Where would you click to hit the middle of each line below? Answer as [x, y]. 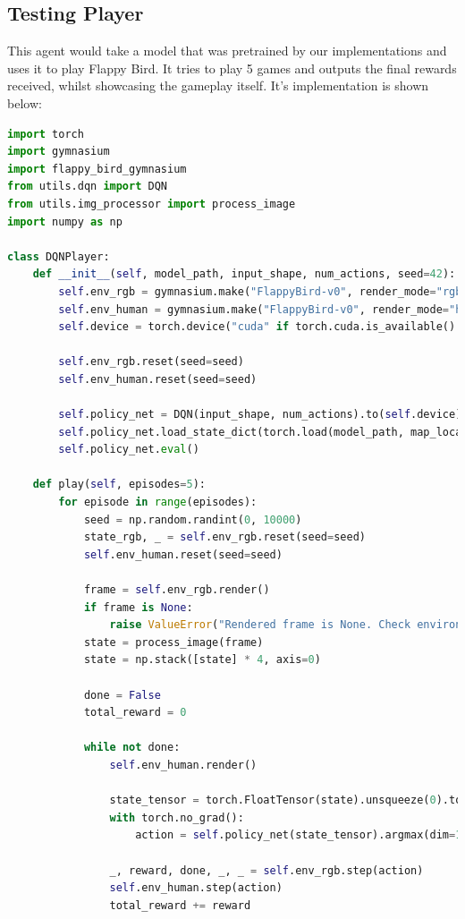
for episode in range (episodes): [158, 502]
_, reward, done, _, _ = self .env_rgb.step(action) [266, 870]
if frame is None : [138, 607]
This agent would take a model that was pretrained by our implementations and [227, 51]
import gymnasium [59, 152]
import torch [46, 134]
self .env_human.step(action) [196, 888]
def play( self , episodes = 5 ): [119, 485]
